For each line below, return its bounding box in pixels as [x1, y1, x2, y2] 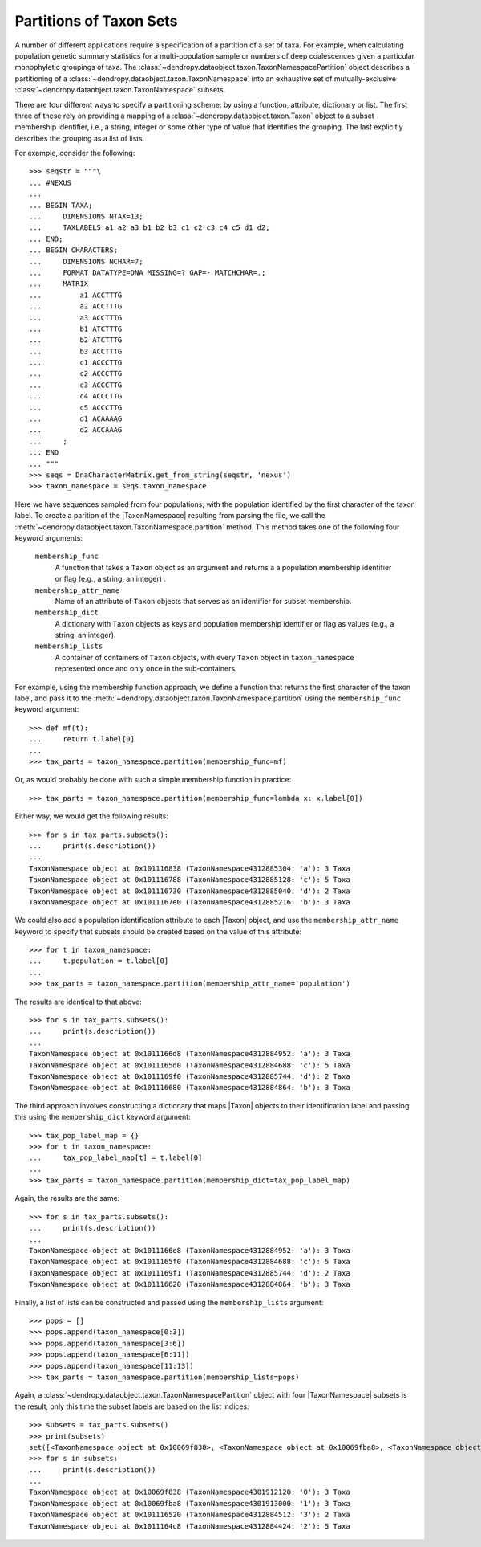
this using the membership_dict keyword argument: [14, 1112, 192, 1122]
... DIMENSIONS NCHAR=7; [29, 257, 143, 266]
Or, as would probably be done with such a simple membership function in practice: [14, 775, 292, 785]
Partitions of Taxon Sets [14, 12, 178, 30]
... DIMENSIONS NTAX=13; [29, 212, 143, 221]
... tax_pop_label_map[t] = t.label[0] [29, 1153, 203, 1162]
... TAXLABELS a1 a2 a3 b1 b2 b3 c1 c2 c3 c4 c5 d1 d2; [29, 223, 270, 232]
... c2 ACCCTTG [29, 369, 123, 378]
